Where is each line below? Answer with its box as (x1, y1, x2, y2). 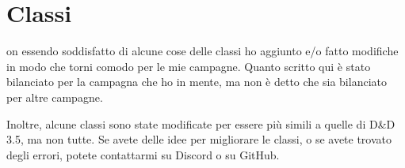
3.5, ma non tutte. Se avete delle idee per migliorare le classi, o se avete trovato (6, 131, 392, 147)
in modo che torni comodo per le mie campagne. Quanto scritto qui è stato (6, 58, 371, 74)
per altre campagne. (6, 88, 103, 105)
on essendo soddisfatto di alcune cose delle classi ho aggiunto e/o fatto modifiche (6, 43, 399, 59)
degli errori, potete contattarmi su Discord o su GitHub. (6, 146, 280, 162)
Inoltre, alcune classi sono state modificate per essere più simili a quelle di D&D (6, 115, 395, 132)
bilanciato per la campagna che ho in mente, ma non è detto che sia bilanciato (6, 73, 387, 90)
